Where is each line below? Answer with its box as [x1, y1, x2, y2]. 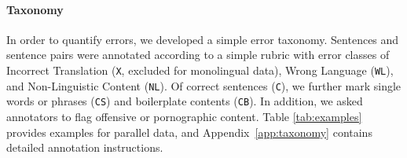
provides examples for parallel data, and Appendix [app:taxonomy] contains [6, 123, 372, 140]
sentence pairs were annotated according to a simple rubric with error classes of [6, 46, 390, 63]
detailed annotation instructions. [6, 139, 163, 156]
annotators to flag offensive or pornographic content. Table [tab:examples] [6, 108, 362, 124]
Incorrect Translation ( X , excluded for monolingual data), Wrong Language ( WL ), [6, 61, 394, 78]
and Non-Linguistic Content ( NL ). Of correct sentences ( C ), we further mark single [6, 77, 401, 94]
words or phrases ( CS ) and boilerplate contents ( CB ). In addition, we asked [6, 93, 363, 109]
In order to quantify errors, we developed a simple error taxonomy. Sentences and [6, 31, 399, 47]
